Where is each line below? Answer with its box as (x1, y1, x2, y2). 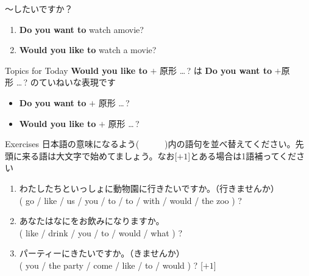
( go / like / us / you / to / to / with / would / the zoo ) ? (19, 194, 242, 206)
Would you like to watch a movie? (19, 43, 157, 56)
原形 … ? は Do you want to (160, 64, 272, 76)
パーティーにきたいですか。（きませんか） (19, 247, 185, 260)
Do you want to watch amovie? (19, 23, 144, 35)
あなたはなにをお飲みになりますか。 (19, 214, 165, 227)
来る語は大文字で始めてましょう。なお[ (21, 149, 177, 162)
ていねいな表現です (38, 76, 116, 89)
